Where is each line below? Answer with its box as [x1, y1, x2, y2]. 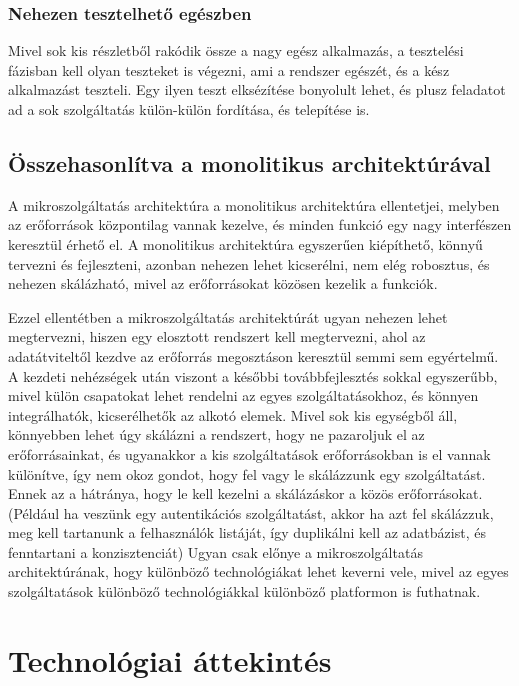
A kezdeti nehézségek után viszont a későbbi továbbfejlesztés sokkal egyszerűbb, [8, 365, 498, 386]
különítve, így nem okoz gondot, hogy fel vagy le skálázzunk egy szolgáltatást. [8, 463, 486, 484]
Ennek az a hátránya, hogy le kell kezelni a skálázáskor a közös [8, 483, 394, 504]
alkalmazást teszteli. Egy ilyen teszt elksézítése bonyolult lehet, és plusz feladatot [8, 79, 506, 100]
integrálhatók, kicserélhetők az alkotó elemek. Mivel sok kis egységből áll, [8, 404, 458, 425]
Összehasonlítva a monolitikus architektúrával [8, 147, 491, 178]
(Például [8, 502, 60, 523]
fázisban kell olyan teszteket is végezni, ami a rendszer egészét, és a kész [8, 59, 450, 80]
